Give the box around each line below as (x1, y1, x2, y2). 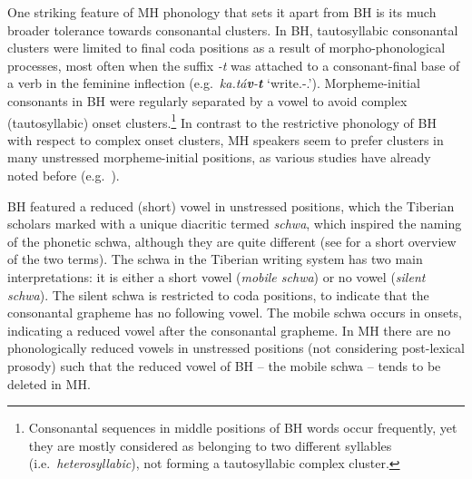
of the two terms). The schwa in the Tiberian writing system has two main (7, 249, 423, 269)
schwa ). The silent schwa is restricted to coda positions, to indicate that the (7, 285, 429, 304)
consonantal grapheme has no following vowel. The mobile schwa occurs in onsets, (7, 303, 462, 322)
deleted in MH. (7, 374, 91, 393)
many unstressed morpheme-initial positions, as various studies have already (7, 148, 431, 167)
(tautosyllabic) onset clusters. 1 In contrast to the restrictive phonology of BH (7, 110, 437, 132)
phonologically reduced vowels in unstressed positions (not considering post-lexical (7, 338, 465, 357)
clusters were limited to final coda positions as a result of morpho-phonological (7, 38, 446, 57)
